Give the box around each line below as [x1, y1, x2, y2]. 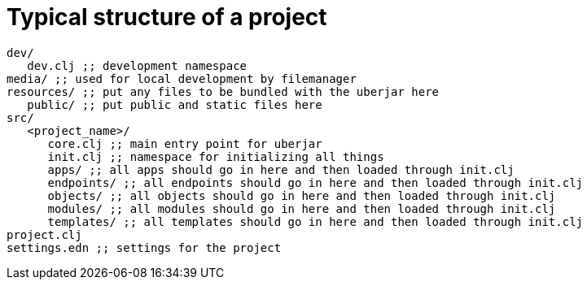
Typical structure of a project [7, 3, 327, 31]
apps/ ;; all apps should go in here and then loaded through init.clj [47, 162, 515, 176]
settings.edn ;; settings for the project [7, 240, 282, 254]
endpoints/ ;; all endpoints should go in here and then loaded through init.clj [47, 175, 584, 189]
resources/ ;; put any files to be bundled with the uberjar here [7, 84, 440, 98]
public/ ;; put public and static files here [27, 97, 322, 111]
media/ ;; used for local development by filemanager [7, 71, 357, 85]
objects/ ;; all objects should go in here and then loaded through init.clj [47, 188, 556, 202]
